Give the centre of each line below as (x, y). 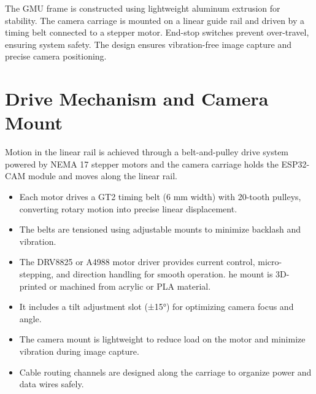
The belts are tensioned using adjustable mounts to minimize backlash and (160, 229)
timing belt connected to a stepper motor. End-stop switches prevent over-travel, (157, 32)
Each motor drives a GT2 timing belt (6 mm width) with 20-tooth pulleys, (160, 197)
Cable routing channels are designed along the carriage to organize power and (165, 372)
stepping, (37, 274)
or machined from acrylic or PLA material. (130, 286)
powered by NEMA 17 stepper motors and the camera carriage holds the (142, 164)
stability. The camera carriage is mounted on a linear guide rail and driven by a (155, 20)
